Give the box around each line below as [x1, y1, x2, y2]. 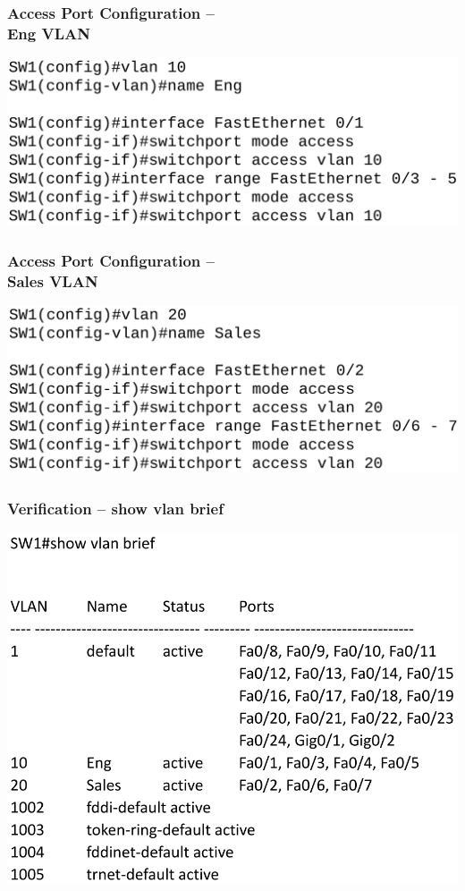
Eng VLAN [7, 21, 90, 44]
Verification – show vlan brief [7, 496, 224, 519]
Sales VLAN [7, 269, 98, 292]
